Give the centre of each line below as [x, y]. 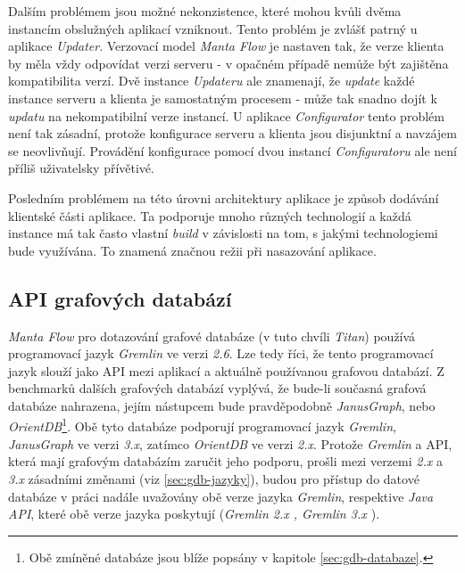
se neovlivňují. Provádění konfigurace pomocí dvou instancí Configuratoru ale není [232, 150]
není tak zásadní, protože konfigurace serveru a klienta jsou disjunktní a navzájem [232, 133]
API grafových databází [120, 298]
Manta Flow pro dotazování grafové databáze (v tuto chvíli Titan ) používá [212, 336]
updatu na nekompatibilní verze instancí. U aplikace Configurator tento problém [226, 115]
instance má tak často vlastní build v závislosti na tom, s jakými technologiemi [223, 233]
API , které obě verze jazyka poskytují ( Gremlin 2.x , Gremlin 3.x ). [194, 514]
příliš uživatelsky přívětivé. [81, 168]
